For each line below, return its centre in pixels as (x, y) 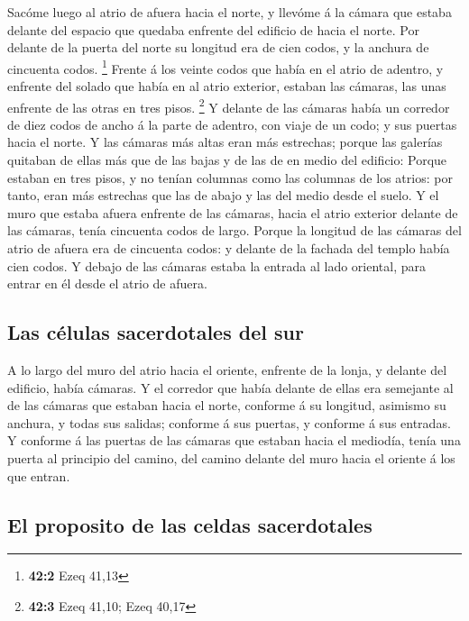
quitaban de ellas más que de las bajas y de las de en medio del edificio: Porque (227, 160)
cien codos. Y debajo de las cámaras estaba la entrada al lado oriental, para (217, 265)
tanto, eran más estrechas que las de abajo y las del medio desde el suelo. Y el (223, 195)
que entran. (39, 475)
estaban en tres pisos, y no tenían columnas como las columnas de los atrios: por (230, 177)
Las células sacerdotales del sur (156, 332)
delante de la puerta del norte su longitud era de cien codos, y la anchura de (218, 47)
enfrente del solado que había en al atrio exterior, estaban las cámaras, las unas (227, 86)
